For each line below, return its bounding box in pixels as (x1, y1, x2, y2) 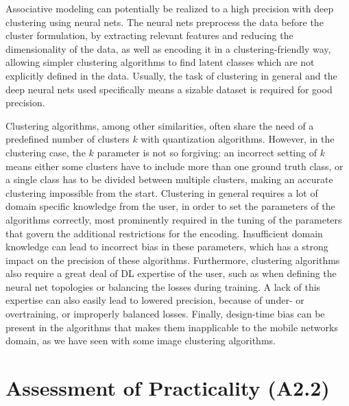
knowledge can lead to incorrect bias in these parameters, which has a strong (5, 239, 328, 254)
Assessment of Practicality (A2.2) (5, 374, 330, 402)
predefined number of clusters (5, 132, 130, 146)
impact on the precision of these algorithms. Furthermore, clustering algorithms (5, 252, 340, 267)
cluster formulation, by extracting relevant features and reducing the (5, 28, 293, 43)
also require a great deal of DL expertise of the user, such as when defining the (5, 266, 337, 280)
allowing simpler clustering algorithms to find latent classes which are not (5, 55, 315, 69)
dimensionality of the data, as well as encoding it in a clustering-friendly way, (5, 41, 331, 56)
